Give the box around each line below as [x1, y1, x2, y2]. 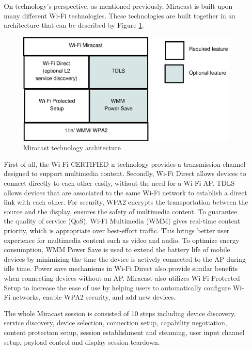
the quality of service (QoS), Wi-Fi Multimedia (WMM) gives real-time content [4, 216, 240, 226]
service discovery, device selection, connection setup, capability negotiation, [4, 318, 227, 328]
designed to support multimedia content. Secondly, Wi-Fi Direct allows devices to [4, 168, 246, 178]
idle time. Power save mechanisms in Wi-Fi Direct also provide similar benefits [4, 263, 238, 273]
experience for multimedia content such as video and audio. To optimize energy [4, 235, 239, 245]
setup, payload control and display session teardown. [4, 336, 160, 347]
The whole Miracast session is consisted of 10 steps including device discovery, [4, 308, 236, 318]
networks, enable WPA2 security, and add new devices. [12, 292, 176, 302]
